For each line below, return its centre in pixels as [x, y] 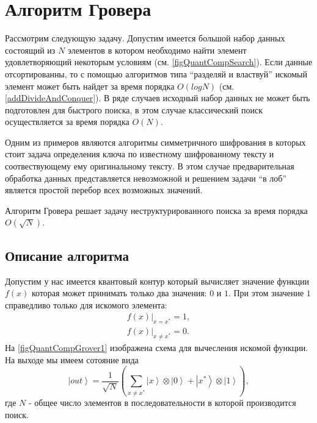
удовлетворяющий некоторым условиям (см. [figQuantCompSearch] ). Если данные [159, 62]
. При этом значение [266, 293]
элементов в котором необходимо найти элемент [157, 50]
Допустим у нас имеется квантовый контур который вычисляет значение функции [157, 281]
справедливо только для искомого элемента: [86, 304]
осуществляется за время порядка [67, 122]
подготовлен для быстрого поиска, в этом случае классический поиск [134, 109]
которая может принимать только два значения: [119, 293]
